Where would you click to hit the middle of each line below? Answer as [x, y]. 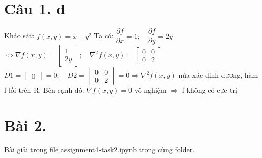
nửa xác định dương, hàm [218, 75]
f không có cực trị [209, 90]
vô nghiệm [150, 90]
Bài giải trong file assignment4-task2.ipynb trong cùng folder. [100, 149]
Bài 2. [25, 125]
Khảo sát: [19, 35]
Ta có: [104, 35]
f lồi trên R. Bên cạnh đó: [44, 90]
